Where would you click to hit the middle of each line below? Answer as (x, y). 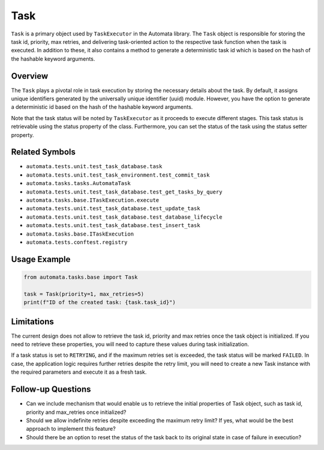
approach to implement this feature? (71, 429)
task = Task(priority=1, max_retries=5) (84, 294)
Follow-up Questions (51, 390)
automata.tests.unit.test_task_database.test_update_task (113, 208)
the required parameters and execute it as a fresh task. (79, 372)
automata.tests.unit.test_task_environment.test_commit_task (118, 175)
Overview (30, 76)
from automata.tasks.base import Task (81, 277)
